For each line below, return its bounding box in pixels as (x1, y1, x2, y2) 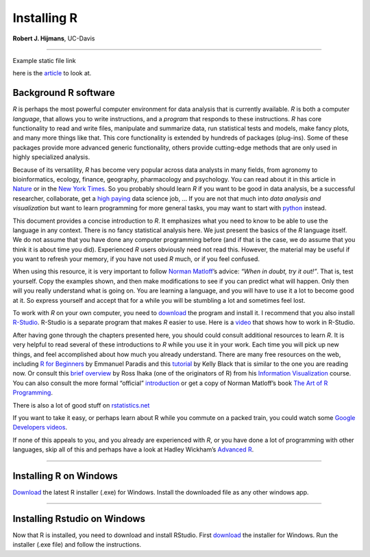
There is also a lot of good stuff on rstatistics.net (12, 401, 150, 409)
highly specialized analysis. (12, 153, 90, 161)
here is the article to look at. (12, 69, 92, 77)
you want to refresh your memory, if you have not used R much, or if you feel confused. (12, 255, 260, 263)
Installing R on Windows (12, 470, 118, 482)
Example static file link (12, 56, 76, 64)
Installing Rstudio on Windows (12, 512, 146, 524)
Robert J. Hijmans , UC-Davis (12, 34, 95, 42)
